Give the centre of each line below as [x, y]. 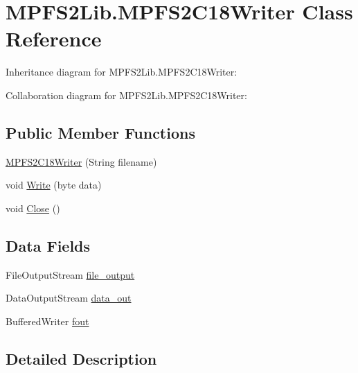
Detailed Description [81, 358]
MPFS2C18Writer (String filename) [81, 161]
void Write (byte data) [54, 185]
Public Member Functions [100, 132]
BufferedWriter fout [47, 321]
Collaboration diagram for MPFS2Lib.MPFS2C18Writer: [126, 95]
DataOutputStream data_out [69, 298]
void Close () [33, 208]
